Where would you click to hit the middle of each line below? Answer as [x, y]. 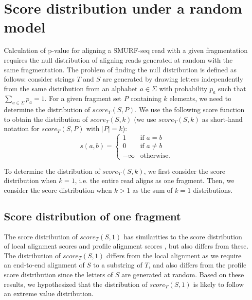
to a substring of [118, 265]
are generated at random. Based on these [183, 275]
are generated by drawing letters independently [173, 79]
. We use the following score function [189, 109]
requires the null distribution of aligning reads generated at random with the [118, 59]
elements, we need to [200, 98]
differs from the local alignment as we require [174, 255]
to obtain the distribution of [46, 119]
